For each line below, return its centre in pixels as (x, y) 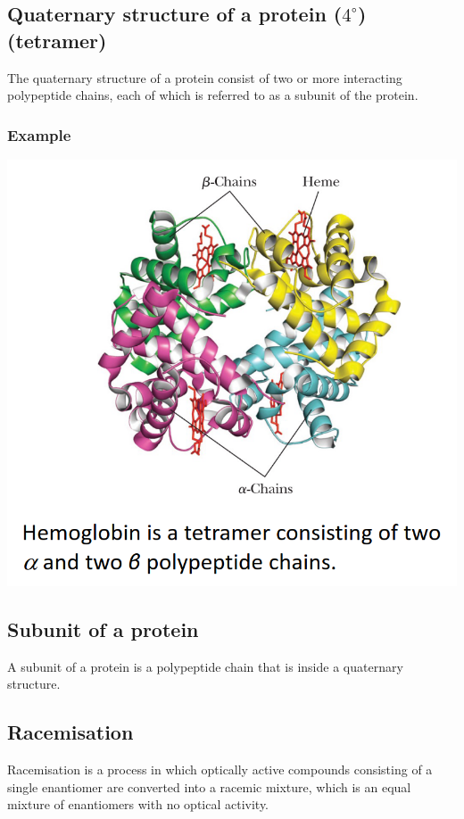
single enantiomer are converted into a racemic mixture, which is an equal (209, 786)
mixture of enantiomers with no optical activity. (138, 804)
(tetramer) (57, 40)
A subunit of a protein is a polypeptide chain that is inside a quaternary (205, 666)
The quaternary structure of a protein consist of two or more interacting (205, 77)
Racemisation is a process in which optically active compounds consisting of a (220, 769)
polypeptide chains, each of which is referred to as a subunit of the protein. (213, 95)
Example (39, 134)
